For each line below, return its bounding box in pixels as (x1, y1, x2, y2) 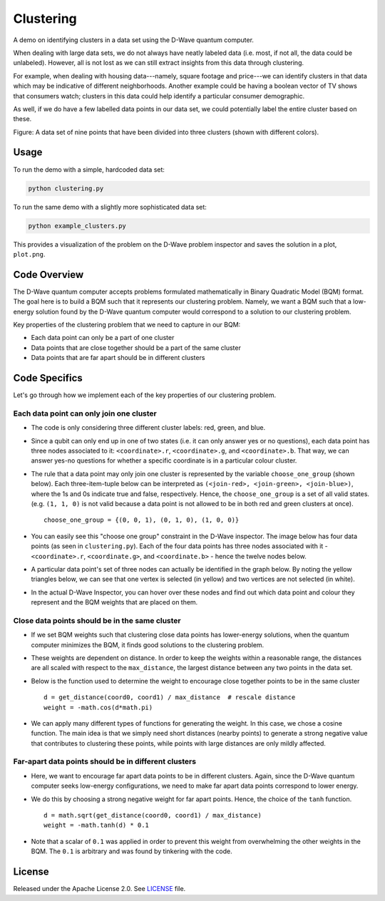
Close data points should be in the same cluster (13, 615, 181, 625)
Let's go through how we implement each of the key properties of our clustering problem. (13, 391, 277, 399)
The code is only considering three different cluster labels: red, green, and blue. (31, 423, 266, 432)
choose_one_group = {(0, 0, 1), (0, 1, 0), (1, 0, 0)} (43, 516, 240, 524)
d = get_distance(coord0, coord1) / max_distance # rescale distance (43, 694, 296, 701)
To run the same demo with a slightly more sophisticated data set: (13, 202, 207, 211)
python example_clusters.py (28, 222, 126, 230)
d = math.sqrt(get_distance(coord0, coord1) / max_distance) (43, 811, 262, 820)
